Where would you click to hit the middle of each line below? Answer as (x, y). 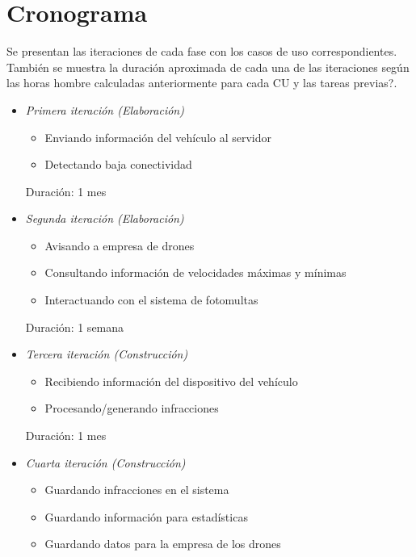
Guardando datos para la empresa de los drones (163, 544)
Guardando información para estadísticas (146, 516)
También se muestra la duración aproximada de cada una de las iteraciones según (208, 67)
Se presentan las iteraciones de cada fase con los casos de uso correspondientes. (202, 51)
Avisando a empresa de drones (120, 245)
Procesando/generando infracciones (132, 408)
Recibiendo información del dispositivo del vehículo (171, 381)
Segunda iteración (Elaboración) (105, 218)
